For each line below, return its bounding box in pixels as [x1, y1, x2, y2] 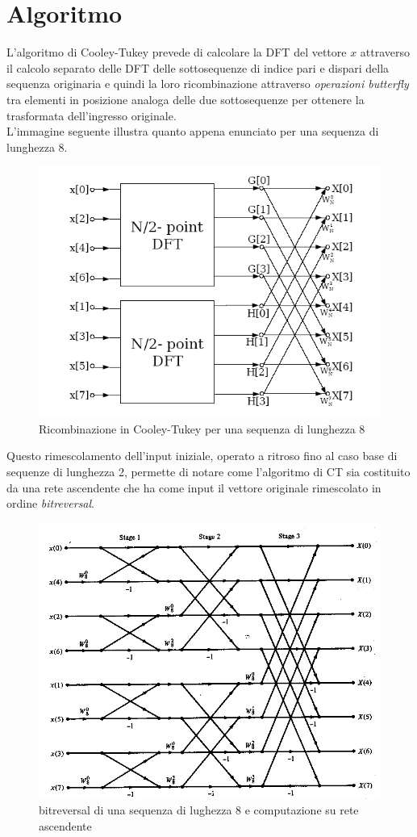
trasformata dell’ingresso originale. [6, 107, 177, 123]
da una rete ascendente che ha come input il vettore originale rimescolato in [6, 479, 382, 496]
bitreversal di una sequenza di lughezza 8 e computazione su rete [39, 801, 359, 818]
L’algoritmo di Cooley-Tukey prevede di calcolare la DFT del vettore [6, 44, 347, 61]
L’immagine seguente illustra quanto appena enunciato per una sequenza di [6, 123, 379, 140]
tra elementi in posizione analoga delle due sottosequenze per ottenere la [6, 90, 365, 107]
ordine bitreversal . [6, 495, 95, 512]
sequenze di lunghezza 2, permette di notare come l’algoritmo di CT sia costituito [6, 462, 411, 479]
